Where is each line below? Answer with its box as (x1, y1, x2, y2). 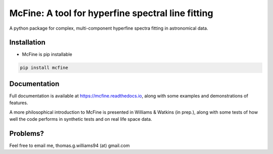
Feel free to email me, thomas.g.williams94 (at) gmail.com (9, 142, 130, 148)
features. (9, 100, 28, 106)
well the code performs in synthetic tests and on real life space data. (9, 116, 152, 122)
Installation (9, 38, 45, 47)
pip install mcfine (20, 65, 68, 70)
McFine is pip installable (22, 51, 73, 57)
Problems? (9, 129, 44, 138)
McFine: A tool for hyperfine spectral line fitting (9, 8, 213, 19)
